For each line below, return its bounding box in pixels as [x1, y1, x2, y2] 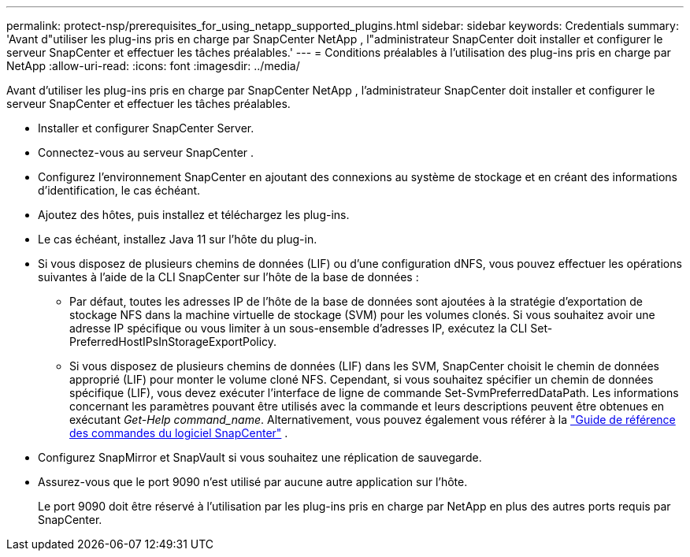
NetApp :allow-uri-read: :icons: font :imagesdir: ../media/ [6, 59, 300, 72]
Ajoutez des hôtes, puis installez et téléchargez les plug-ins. [38, 208, 350, 221]
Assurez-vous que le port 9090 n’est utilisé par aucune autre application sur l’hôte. [38, 475, 468, 488]
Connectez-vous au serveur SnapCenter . [38, 146, 254, 159]
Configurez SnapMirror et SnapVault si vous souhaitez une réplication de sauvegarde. [38, 451, 482, 464]
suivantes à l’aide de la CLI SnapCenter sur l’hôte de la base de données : [38, 270, 419, 284]
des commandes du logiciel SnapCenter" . [69, 426, 288, 440]
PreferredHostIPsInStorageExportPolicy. [69, 335, 277, 348]
